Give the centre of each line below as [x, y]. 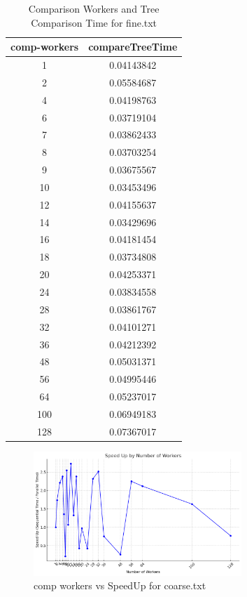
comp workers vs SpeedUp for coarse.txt [120, 585]
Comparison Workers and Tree [94, 8]
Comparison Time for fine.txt [94, 22]
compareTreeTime [133, 47]
